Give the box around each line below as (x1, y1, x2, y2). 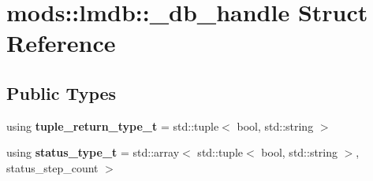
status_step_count (6, 159, 99, 175)
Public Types (6, 80, 117, 105)
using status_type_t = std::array (6, 144, 180, 161)
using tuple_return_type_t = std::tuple (6, 117, 219, 134)
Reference (6, 27, 116, 59)
